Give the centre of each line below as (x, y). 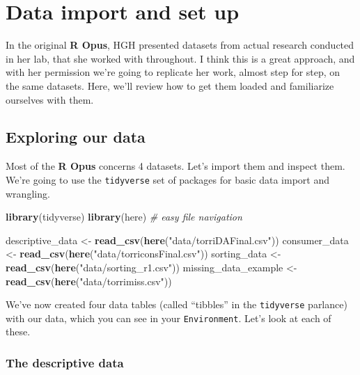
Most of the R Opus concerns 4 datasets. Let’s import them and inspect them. (175, 166)
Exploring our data (76, 137)
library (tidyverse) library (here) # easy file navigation (124, 217)
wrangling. (28, 193)
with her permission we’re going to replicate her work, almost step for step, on (173, 72)
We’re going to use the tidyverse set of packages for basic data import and (168, 179)
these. (18, 332)
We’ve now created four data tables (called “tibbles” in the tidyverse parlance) (177, 304)
